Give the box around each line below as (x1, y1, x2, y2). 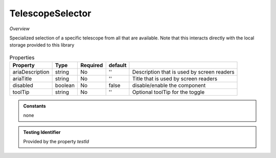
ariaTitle (12, 75, 32, 82)
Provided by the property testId (23, 139, 89, 145)
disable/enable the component (132, 82, 206, 89)
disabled (12, 82, 33, 89)
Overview (9, 26, 30, 32)
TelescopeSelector (9, 8, 91, 19)
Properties (9, 54, 35, 61)
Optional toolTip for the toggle (132, 88, 204, 96)
